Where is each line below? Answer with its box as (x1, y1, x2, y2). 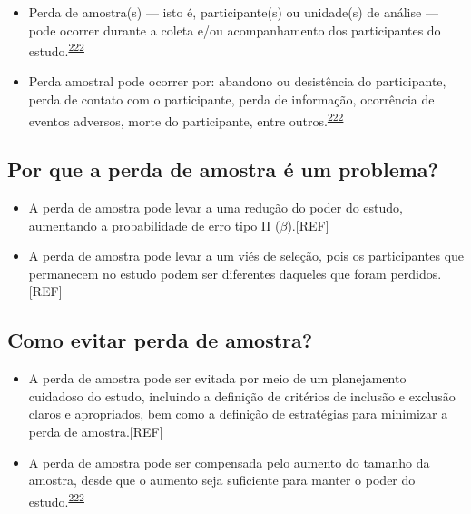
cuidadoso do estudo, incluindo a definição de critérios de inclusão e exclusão (28, 386, 456, 405)
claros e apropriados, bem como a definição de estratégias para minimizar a (28, 404, 448, 423)
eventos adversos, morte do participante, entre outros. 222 (28, 108, 344, 130)
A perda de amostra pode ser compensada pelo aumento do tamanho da (28, 452, 430, 471)
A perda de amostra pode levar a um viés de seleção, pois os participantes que (28, 246, 465, 265)
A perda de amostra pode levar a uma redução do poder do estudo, (28, 198, 403, 217)
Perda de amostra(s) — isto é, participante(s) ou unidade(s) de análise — (28, 3, 438, 21)
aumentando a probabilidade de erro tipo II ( (28, 215, 280, 234)
